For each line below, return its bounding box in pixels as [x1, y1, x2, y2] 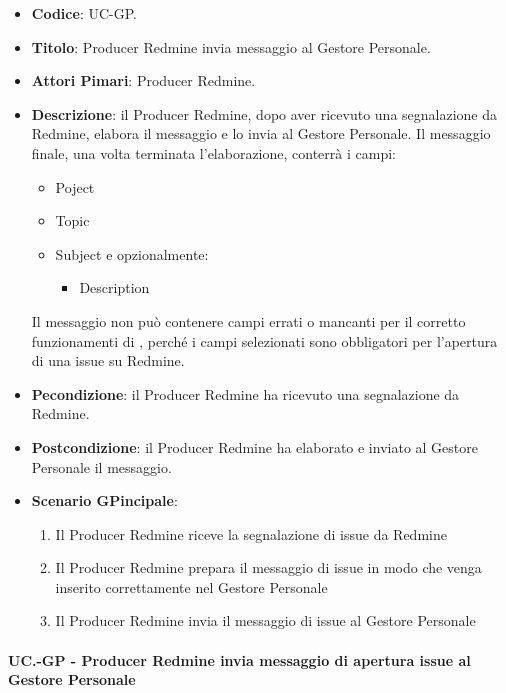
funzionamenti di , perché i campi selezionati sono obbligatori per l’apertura [31, 330, 498, 351]
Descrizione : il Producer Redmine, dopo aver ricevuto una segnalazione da [31, 103, 497, 124]
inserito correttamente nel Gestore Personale [55, 576, 328, 597]
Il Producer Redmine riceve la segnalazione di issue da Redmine [55, 523, 447, 544]
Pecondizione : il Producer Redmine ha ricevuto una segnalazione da [31, 383, 460, 404]
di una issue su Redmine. [31, 350, 185, 371]
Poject [55, 176, 95, 197]
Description [79, 277, 150, 298]
